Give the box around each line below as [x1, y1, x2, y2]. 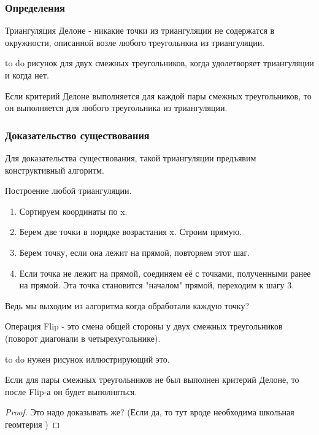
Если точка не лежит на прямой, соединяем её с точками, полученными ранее [19, 266, 311, 279]
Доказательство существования [5, 127, 150, 142]
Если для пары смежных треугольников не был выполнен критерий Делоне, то [5, 373, 299, 386]
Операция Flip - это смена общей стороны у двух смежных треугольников [5, 320, 283, 333]
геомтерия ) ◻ [5, 417, 60, 430]
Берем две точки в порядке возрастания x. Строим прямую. [19, 225, 242, 238]
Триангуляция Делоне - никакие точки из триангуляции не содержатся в [5, 24, 275, 37]
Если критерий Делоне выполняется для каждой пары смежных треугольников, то [5, 89, 312, 102]
